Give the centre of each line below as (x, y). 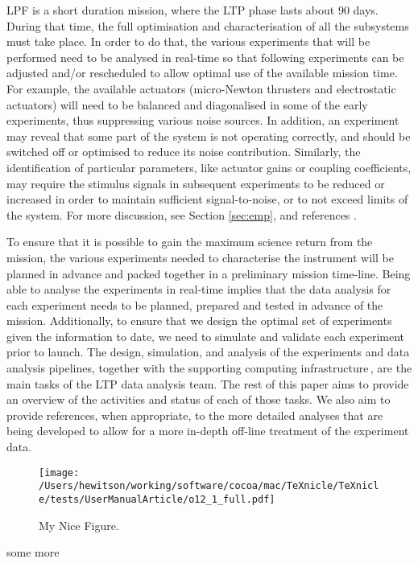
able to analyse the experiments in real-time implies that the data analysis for (199, 289)
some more (33, 552)
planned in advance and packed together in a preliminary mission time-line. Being (209, 273)
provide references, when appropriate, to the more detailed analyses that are (195, 415)
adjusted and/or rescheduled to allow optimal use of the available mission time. (202, 73)
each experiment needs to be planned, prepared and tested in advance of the (195, 304)
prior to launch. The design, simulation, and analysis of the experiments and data (208, 352)
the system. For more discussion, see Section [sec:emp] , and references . (182, 214)
